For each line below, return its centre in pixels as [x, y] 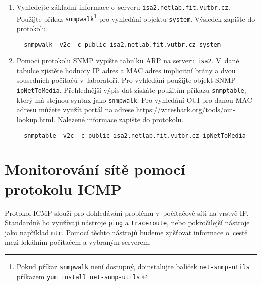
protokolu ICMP [63, 189]
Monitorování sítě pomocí [95, 169]
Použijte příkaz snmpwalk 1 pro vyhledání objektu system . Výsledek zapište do [136, 18]
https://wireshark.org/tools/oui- [186, 109]
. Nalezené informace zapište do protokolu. [118, 119]
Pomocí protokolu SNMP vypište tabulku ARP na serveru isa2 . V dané [128, 60]
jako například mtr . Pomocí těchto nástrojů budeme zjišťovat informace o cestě [126, 232]
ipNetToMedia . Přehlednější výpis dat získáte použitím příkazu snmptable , [131, 90]
